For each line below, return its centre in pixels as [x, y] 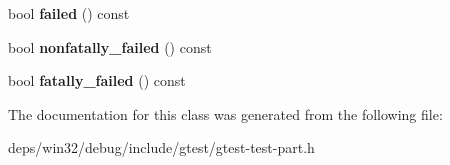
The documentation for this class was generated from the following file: [225, 113]
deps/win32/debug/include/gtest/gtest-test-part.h [161, 147]
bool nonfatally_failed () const [110, 46]
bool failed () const [69, 13]
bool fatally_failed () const [97, 80]
